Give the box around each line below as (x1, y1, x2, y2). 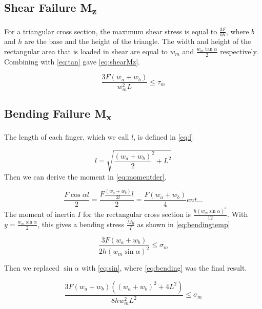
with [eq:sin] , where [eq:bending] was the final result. (81, 262, 247, 273)
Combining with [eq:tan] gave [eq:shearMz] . (4, 56, 140, 67)
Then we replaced (4, 262, 59, 273)
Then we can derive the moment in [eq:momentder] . (4, 171, 167, 182)
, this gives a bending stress (37, 218, 124, 229)
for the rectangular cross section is (83, 209, 191, 219)
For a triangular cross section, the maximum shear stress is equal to (4, 26, 217, 36)
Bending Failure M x (4, 105, 112, 123)
